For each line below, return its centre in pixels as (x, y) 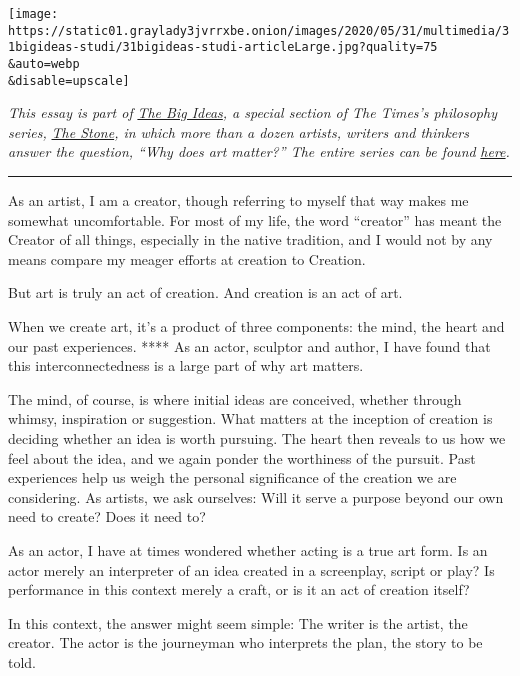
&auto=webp (44, 63)
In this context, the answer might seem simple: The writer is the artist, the (238, 622)
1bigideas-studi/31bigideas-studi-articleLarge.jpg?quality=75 (223, 47)
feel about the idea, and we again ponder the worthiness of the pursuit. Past (242, 457)
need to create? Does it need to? (107, 516)
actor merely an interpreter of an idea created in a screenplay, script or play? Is (251, 569)
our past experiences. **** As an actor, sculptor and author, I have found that (249, 345)
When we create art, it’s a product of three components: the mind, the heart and (256, 326)
